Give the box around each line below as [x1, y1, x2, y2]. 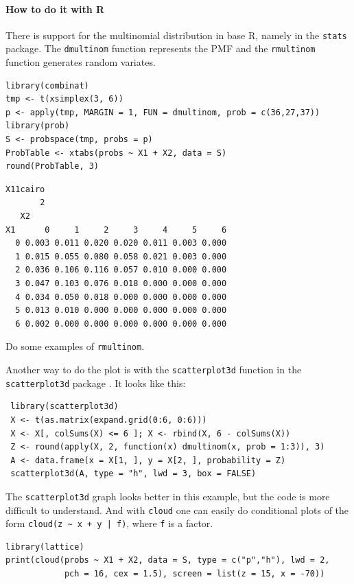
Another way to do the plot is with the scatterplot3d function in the [5, 362, 302, 377]
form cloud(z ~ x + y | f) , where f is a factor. [5, 516, 213, 530]
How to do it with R [5, 1, 105, 16]
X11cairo [5, 184, 45, 194]
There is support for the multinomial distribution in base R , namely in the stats [5, 27, 347, 42]
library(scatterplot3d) [10, 401, 119, 412]
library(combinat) [5, 80, 89, 91]
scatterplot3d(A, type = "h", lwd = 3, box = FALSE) [10, 469, 257, 479]
